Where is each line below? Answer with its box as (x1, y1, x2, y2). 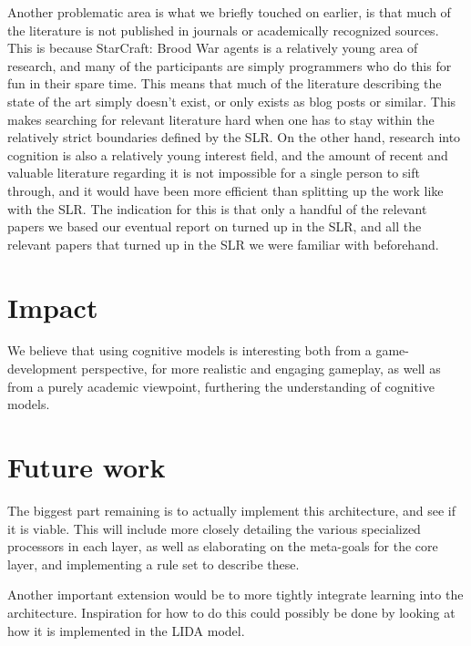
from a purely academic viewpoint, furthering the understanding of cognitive (7, 376, 435, 395)
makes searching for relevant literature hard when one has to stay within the (7, 109, 435, 128)
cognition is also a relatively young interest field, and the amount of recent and (7, 145, 448, 164)
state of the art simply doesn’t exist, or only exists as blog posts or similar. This (7, 91, 456, 110)
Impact (7, 288, 98, 325)
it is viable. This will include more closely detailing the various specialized (7, 518, 421, 538)
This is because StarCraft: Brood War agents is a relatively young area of (7, 38, 418, 57)
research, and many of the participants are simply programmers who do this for (7, 56, 452, 75)
